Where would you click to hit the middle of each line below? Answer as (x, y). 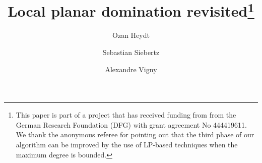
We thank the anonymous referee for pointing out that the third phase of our (135, 134)
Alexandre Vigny (131, 69)
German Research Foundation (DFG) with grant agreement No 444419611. (131, 124)
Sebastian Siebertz (131, 52)
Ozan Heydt (131, 35)
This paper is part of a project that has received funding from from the (126, 115)
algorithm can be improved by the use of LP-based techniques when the (127, 145)
